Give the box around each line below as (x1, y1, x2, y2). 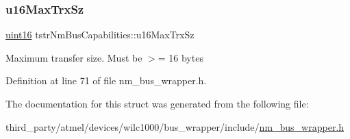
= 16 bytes (158, 50, 203, 64)
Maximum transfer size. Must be (5, 50, 142, 64)
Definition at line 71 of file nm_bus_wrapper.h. (5, 73, 207, 88)
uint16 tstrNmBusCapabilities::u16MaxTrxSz (5, 27, 195, 42)
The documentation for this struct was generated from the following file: (5, 97, 309, 110)
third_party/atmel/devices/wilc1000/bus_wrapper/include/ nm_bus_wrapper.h (5, 119, 345, 134)
